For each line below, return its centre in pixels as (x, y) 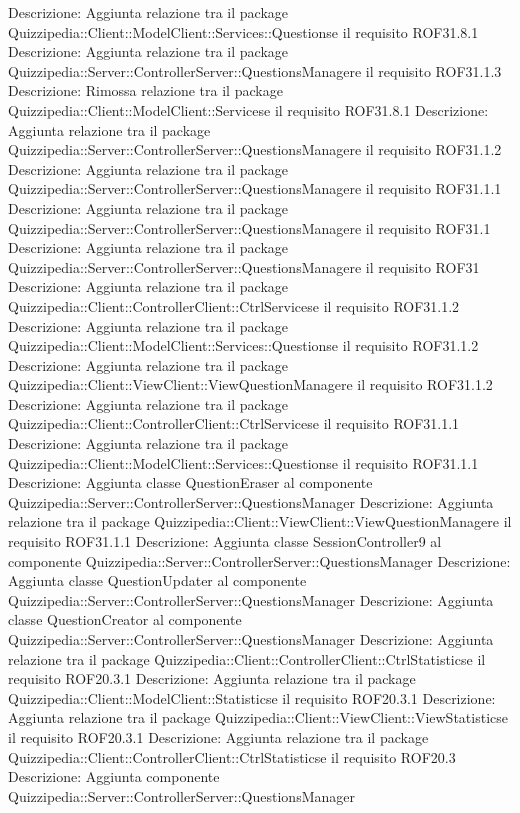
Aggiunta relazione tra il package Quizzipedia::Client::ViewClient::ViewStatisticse (258, 717)
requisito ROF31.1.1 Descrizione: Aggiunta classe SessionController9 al (225, 541)
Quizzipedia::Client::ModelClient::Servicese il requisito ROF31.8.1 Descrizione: (248, 109)
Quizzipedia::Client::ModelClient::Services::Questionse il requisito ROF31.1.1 (243, 462)
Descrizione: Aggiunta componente (114, 776)
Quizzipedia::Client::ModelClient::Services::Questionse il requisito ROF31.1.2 (243, 345)
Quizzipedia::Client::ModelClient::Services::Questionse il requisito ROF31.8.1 (243, 31)
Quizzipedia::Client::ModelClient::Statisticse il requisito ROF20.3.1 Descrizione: (252, 697)
